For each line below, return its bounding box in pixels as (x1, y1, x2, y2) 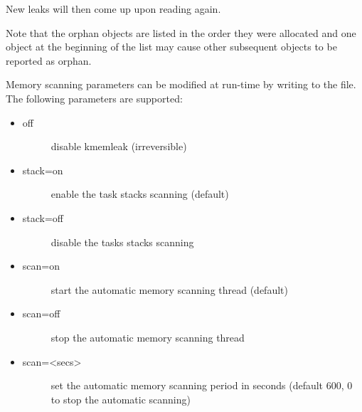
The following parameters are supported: (6, 90, 183, 105)
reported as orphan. (6, 53, 92, 68)
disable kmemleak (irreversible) (50, 139, 187, 154)
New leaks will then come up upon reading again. (6, 1, 221, 16)
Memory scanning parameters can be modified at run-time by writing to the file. (6, 77, 356, 92)
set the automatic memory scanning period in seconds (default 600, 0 (50, 378, 353, 393)
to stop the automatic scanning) (50, 391, 191, 406)
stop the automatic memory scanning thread (50, 329, 245, 344)
